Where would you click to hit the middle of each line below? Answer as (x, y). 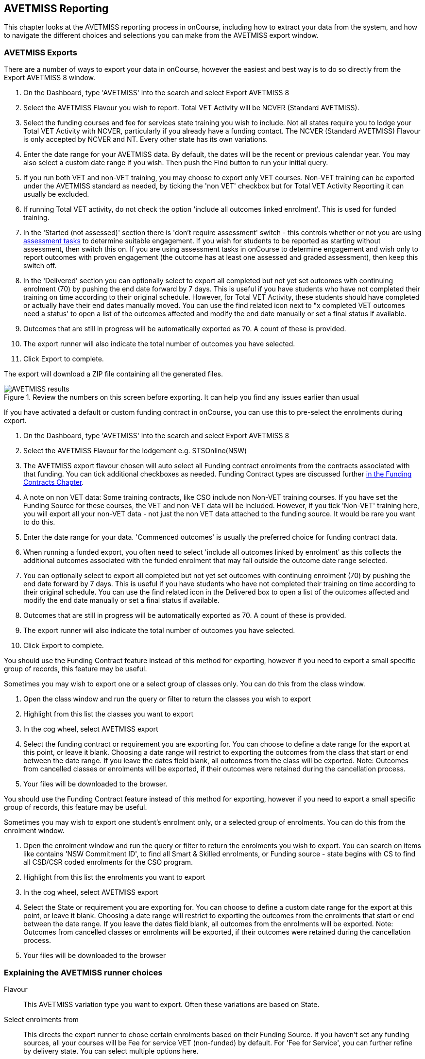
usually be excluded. (56, 194)
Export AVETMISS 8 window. (50, 78)
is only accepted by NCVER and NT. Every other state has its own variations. (146, 139)
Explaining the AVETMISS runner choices (83, 972)
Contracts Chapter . (54, 482)
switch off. (40, 266)
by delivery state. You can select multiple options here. (111, 1051)
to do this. (39, 522)
